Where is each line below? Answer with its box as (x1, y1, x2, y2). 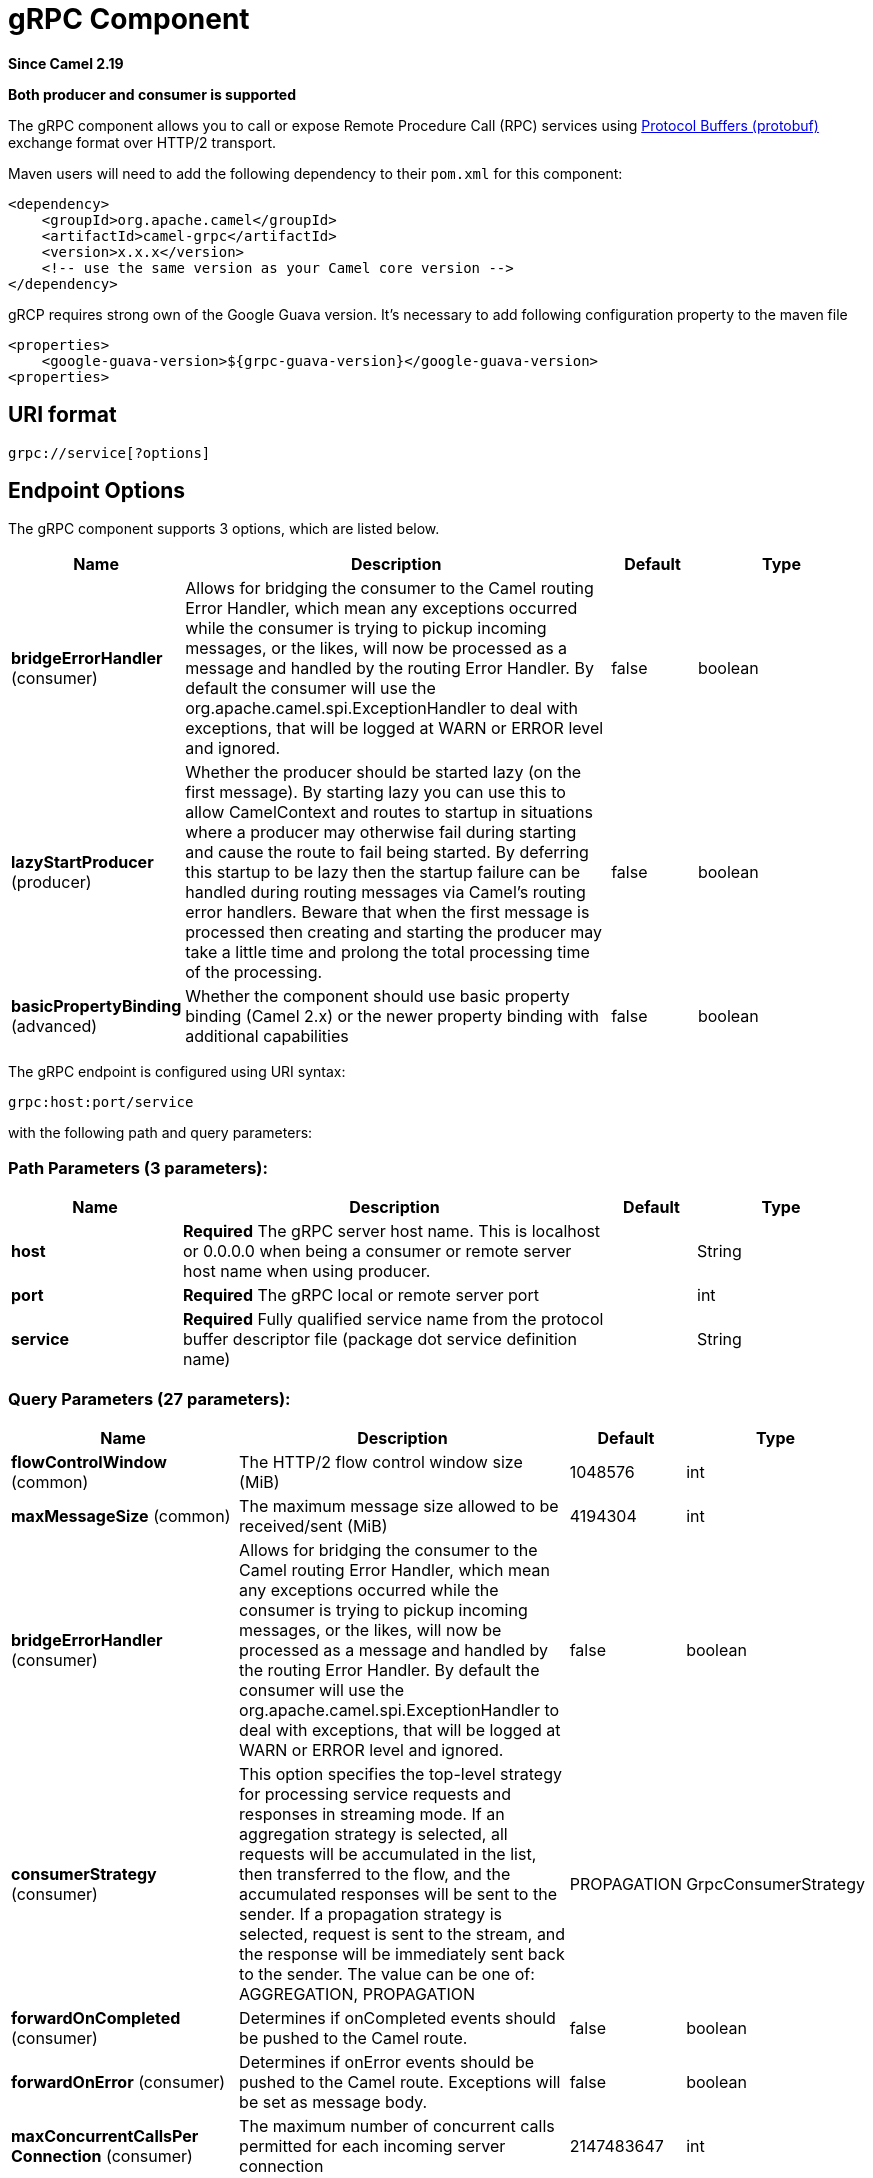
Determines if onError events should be (239, 2051, 535, 2072)
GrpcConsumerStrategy (686, 1873, 865, 1894)
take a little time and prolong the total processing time (185, 942, 590, 963)
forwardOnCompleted (11, 2007, 181, 2028)
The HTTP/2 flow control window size (239, 1451, 523, 1472)
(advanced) (11, 1016, 98, 1037)
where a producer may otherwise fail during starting (185, 822, 577, 843)
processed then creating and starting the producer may (185, 922, 602, 943)
